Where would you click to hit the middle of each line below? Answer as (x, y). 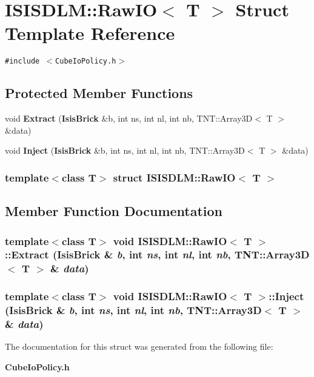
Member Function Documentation (114, 211)
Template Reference (90, 33)
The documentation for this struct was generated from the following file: (139, 346)
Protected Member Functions (99, 93)
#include (22, 61)
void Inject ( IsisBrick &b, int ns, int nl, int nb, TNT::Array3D (125, 150)
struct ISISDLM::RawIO (174, 177)
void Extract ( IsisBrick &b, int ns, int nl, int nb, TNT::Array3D (129, 118)
